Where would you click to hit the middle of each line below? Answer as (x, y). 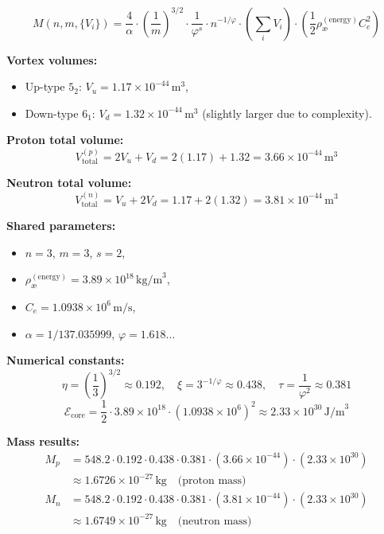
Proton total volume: (65, 140)
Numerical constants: (66, 360)
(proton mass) (212, 481)
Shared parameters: (61, 225)
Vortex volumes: (52, 59)
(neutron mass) (215, 521)
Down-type (52, 113)
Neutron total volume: (69, 183)
